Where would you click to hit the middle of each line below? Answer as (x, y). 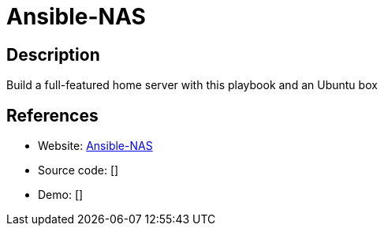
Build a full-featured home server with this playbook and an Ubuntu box (192, 85)
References (52, 115)
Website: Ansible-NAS (95, 146)
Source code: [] (78, 170)
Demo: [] (61, 195)
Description (53, 54)
